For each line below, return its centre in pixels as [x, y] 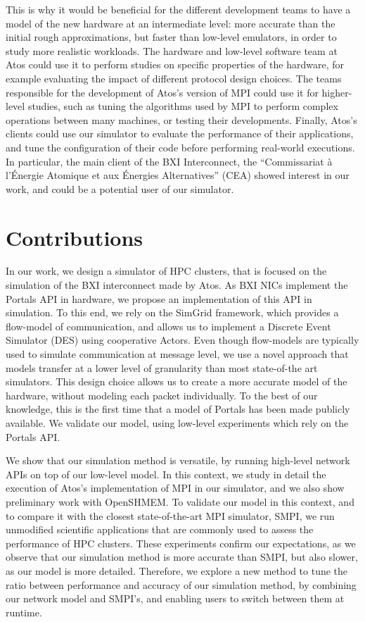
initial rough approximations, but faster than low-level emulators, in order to [171, 37]
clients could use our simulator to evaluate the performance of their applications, [180, 133]
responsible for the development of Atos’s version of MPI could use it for [162, 92]
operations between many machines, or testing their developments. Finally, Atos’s [181, 119]
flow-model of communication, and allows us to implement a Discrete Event [168, 326]
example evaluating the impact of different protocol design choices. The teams [174, 78]
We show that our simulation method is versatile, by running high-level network [178, 460]
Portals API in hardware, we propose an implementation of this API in [159, 298]
